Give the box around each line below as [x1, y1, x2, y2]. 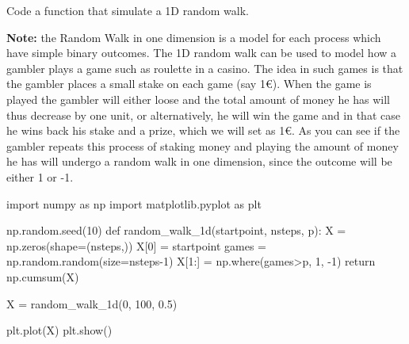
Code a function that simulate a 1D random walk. [6, 2, 249, 18]
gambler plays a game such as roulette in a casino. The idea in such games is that [6, 59, 403, 76]
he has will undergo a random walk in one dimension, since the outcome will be [6, 153, 392, 170]
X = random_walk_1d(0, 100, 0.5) [6, 295, 178, 312]
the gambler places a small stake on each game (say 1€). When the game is [6, 75, 372, 92]
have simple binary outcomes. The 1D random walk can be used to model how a [6, 44, 397, 61]
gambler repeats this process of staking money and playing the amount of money [6, 137, 399, 154]
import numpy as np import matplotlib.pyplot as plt [6, 195, 262, 212]
